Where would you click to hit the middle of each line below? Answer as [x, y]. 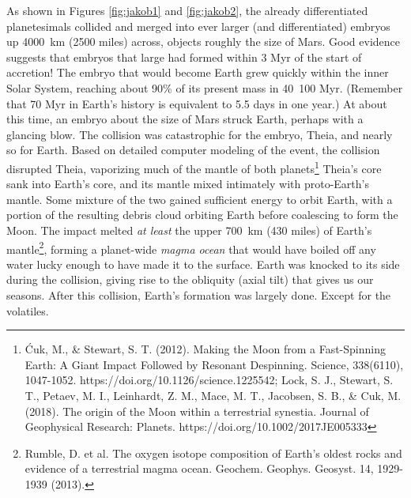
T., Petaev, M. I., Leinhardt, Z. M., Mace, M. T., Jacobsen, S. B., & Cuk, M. [213, 395]
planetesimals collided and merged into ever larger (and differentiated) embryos [198, 26]
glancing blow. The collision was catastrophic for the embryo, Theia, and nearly [200, 134]
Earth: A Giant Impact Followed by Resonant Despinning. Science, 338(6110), [214, 364]
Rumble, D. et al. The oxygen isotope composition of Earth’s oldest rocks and [213, 453]
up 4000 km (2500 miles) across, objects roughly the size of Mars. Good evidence [204, 41]
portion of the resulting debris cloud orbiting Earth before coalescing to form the [202, 215]
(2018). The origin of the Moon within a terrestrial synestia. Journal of [197, 411]
